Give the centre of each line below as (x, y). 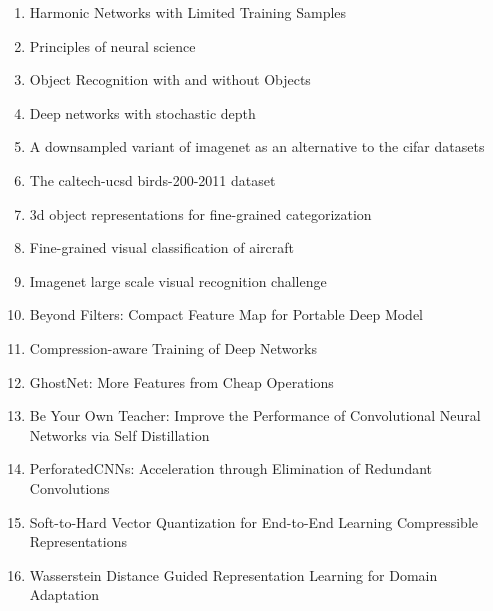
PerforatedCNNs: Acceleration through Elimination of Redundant (231, 468)
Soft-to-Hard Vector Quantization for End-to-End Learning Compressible (254, 521)
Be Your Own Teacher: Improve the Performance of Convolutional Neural (255, 415)
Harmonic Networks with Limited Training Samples (188, 12)
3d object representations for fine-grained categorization (200, 213)
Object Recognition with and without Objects (170, 79)
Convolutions (69, 487)
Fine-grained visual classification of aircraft (162, 247)
